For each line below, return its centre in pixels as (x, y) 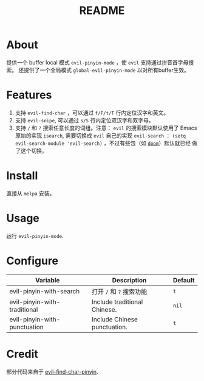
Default (184, 280)
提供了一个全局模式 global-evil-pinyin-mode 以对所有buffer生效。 (107, 70)
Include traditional (117, 302)
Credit (22, 354)
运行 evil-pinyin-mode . (35, 236)
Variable (48, 280)
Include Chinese (115, 319)
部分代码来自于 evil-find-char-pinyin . (52, 371)
